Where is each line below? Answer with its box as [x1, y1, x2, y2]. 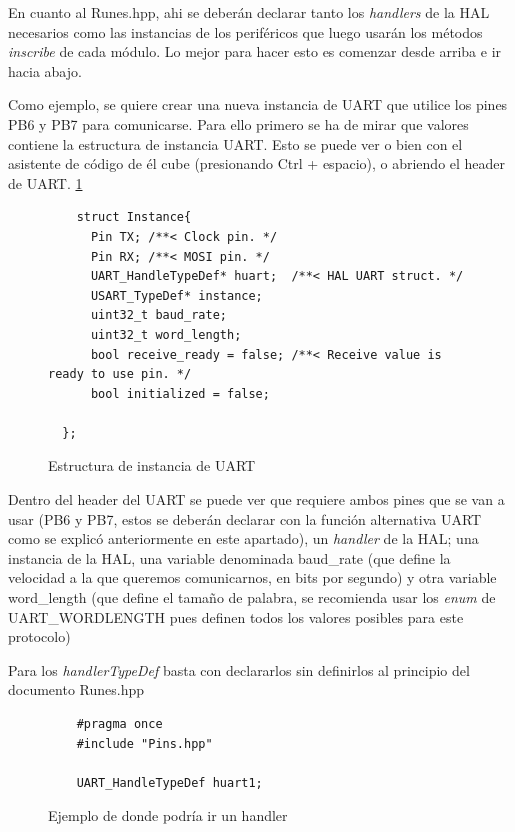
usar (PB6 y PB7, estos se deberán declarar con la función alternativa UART [8, 508, 482, 529]
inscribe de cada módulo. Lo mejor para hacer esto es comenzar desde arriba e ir [8, 41, 502, 62]
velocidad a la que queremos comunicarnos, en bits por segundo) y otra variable [8, 567, 497, 588]
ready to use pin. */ [48, 367, 192, 382]
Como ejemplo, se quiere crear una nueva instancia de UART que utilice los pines [8, 94, 508, 115]
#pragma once [76, 717, 163, 731]
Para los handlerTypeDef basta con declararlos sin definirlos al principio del [8, 659, 470, 680]
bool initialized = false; [90, 386, 270, 401]
